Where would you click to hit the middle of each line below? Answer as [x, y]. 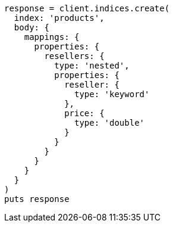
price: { [84, 113]
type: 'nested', [92, 66]
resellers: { [74, 56]
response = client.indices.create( [87, 8]
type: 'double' [110, 123]
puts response [37, 199]
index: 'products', [59, 18]
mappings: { [52, 37]
